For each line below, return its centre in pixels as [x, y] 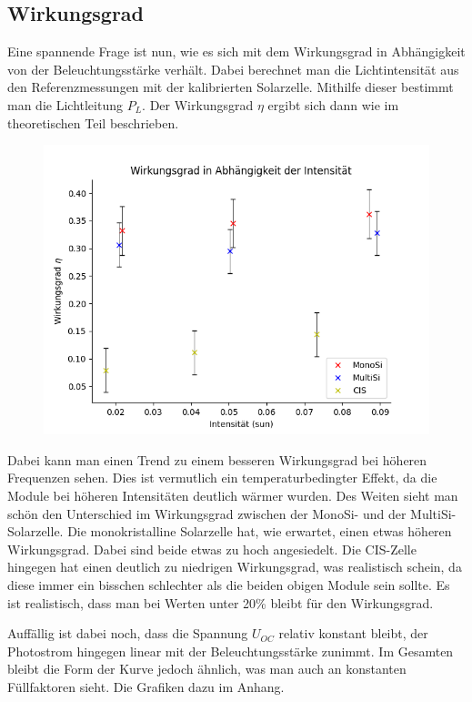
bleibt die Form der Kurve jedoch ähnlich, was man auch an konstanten [207, 669]
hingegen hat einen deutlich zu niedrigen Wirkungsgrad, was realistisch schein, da [235, 567]
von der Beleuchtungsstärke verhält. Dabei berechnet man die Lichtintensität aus [233, 69]
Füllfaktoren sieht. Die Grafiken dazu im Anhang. [146, 686]
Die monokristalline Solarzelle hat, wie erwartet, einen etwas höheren [260, 531]
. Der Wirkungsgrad [198, 104]
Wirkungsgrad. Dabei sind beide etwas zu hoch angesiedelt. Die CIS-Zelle [212, 549]
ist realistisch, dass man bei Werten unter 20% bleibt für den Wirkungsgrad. [221, 602]
